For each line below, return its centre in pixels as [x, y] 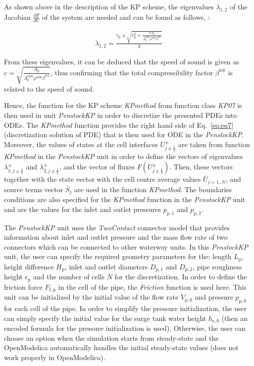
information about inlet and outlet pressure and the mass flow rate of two [116, 237]
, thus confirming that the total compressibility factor [132, 72]
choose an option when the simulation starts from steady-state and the [111, 338]
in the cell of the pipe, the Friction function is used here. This [152, 287]
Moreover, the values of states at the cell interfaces [81, 144]
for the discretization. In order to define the [181, 277]
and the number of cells [69, 277]
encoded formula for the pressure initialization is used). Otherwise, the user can [125, 328]
